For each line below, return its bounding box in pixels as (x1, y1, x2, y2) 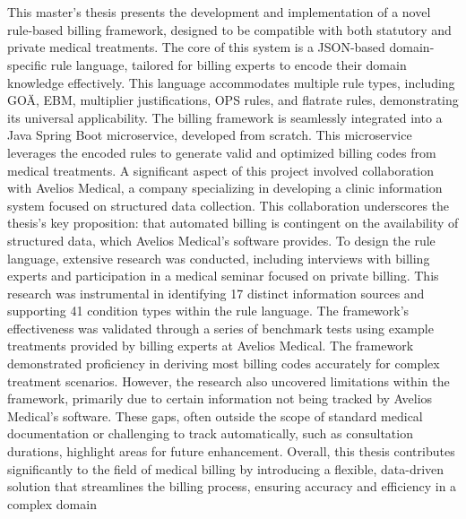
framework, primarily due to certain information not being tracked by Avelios (7, 389, 433, 408)
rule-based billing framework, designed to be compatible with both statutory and (7, 20, 452, 39)
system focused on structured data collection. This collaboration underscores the (7, 195, 450, 214)
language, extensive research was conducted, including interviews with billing (7, 248, 430, 267)
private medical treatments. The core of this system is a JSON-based (7, 38, 385, 56)
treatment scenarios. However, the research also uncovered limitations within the (7, 371, 450, 390)
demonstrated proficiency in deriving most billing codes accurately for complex (7, 354, 440, 373)
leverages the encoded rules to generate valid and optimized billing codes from (7, 143, 436, 161)
